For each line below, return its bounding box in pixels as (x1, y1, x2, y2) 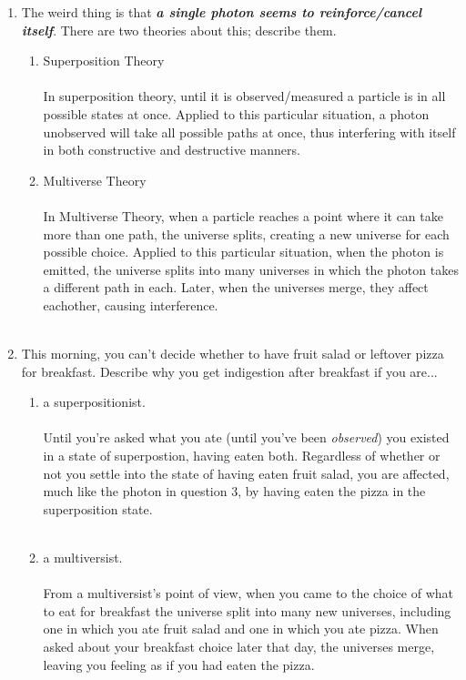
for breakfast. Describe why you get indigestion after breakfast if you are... (21, 361, 438, 381)
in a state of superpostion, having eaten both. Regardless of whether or (43, 446, 441, 465)
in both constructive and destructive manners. (43, 140, 300, 159)
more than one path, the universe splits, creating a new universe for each (43, 224, 450, 243)
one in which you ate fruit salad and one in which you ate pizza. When (43, 619, 439, 638)
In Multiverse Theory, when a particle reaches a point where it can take (43, 206, 443, 225)
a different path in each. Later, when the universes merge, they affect (43, 278, 429, 297)
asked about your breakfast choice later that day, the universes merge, (43, 637, 435, 655)
